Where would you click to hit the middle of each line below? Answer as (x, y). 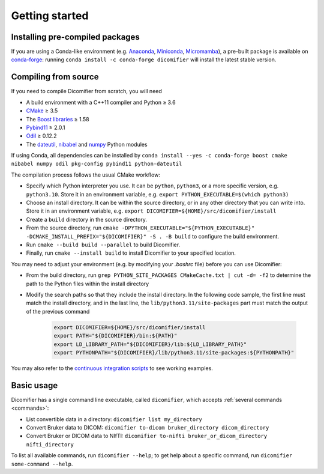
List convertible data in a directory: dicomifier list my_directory (114, 419)
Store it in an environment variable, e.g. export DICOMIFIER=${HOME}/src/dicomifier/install (151, 211)
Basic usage (34, 385)
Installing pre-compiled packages (76, 37)
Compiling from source (55, 77)
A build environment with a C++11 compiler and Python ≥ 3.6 (101, 102)
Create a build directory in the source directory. (86, 219)
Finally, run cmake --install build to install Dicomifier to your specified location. (131, 253)
